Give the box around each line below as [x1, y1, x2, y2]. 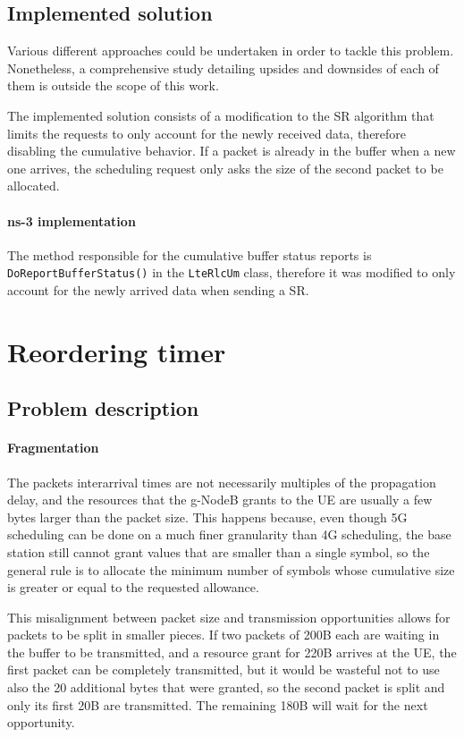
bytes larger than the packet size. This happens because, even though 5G [7, 507, 408, 526]
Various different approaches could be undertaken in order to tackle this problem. [7, 41, 454, 60]
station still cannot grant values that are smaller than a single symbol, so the [7, 542, 430, 561]
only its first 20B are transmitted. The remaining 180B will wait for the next [7, 695, 428, 714]
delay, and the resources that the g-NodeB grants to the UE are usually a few [7, 490, 433, 509]
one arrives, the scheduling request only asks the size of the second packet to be [7, 158, 443, 177]
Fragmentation [7, 438, 99, 457]
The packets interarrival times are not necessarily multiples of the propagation [7, 472, 436, 491]
